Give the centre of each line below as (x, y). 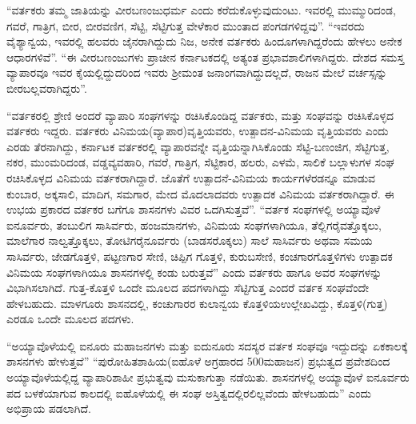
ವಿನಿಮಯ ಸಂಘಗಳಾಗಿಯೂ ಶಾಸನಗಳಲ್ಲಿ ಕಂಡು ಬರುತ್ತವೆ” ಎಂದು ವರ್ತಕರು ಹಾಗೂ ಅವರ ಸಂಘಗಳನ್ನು (194, 272)
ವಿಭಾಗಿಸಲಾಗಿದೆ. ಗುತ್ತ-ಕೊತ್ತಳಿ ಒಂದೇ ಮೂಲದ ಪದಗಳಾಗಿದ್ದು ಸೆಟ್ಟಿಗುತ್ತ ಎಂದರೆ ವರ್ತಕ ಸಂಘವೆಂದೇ (188, 288)
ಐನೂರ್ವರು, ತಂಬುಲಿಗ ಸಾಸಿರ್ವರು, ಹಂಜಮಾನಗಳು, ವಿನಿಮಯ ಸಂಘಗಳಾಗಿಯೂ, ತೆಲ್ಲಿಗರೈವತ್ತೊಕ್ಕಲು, (194, 224)
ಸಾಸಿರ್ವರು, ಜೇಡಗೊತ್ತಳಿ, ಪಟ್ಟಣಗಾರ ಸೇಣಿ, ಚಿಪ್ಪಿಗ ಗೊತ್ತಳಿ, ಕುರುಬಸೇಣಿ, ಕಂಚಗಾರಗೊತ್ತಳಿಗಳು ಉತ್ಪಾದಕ (200, 256)
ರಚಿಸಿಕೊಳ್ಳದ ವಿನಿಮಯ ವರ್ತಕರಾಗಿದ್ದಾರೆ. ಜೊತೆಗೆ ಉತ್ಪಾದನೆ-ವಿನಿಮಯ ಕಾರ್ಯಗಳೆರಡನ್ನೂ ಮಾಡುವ (191, 177)
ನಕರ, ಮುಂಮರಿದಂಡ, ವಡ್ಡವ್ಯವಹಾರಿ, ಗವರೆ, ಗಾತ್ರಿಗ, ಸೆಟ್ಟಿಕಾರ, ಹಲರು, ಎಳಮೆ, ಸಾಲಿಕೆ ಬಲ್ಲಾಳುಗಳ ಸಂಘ (200, 162)
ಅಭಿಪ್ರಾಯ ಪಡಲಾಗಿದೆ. (49, 408)
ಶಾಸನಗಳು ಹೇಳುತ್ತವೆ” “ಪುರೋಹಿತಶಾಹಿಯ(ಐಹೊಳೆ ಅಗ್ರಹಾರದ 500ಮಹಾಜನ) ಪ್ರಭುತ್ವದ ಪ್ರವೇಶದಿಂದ (198, 361)
